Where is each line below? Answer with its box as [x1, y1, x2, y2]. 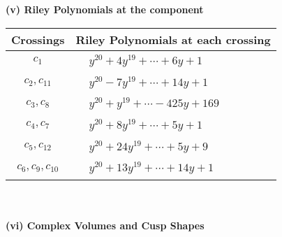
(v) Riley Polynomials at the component [6, 2, 204, 16]
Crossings [11, 31, 65, 48]
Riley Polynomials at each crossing [75, 31, 271, 48]
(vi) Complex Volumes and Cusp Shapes [6, 217, 205, 232]
